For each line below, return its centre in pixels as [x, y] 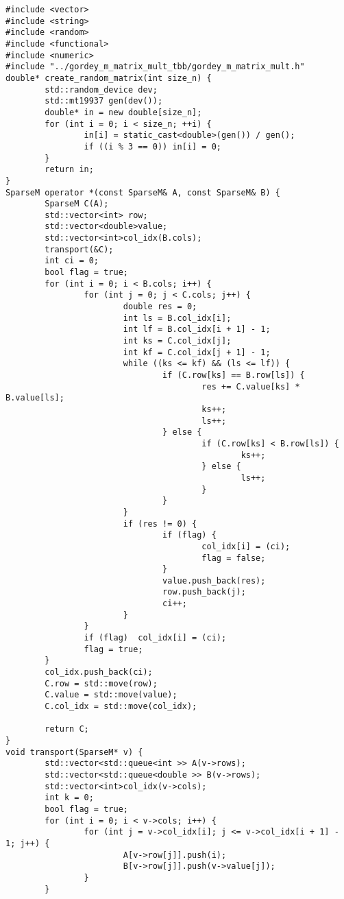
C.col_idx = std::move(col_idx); [121, 707]
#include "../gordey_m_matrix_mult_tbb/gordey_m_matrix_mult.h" [155, 67]
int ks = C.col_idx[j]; [177, 341]
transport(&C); [79, 249]
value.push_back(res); [214, 580]
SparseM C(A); [77, 204]
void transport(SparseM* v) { [74, 752]
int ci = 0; [72, 261]
